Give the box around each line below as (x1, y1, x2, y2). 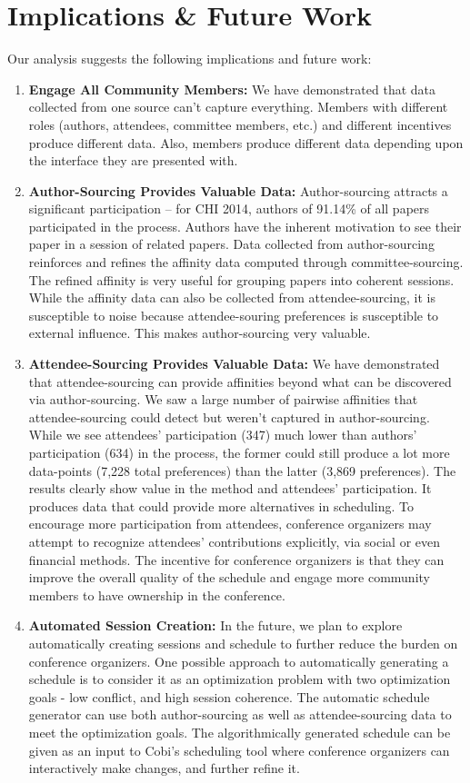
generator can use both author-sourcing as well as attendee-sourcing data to (28, 705, 452, 724)
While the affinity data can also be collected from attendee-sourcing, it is (28, 288, 435, 307)
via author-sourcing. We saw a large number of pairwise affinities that (28, 390, 418, 409)
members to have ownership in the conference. (28, 585, 285, 604)
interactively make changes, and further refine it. (28, 758, 300, 778)
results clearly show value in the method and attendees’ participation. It (28, 479, 432, 498)
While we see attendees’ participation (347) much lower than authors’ (28, 425, 417, 444)
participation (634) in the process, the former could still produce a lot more (28, 443, 450, 461)
